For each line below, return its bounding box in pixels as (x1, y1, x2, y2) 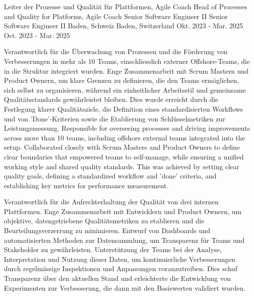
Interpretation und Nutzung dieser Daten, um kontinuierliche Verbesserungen (4, 254, 235, 264)
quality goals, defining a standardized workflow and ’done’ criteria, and (4, 171, 217, 181)
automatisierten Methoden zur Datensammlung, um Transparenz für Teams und (4, 235, 245, 245)
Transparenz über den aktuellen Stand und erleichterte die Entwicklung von (4, 273, 231, 283)
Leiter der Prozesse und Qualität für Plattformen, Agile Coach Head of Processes (4, 1, 247, 11)
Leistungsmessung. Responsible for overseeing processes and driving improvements (4, 123, 250, 133)
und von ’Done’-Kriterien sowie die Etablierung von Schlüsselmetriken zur (4, 113, 226, 123)
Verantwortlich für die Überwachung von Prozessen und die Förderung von (4, 46, 228, 57)
